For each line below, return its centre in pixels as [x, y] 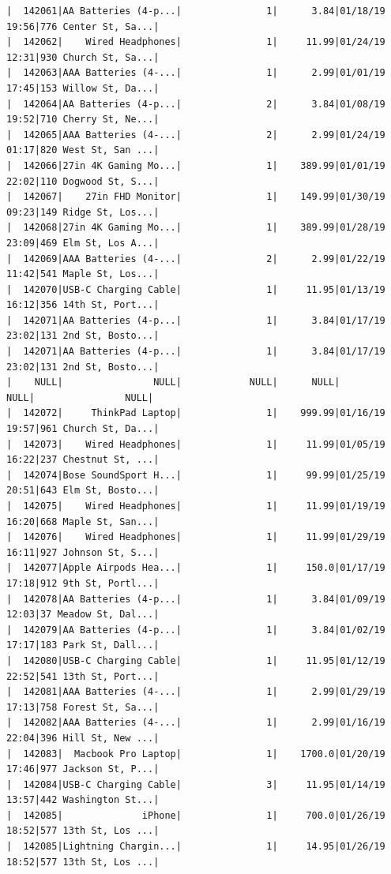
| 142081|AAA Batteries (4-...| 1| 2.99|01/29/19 [196, 692]
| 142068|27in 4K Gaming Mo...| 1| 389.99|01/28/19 [196, 228]
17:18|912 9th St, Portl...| [83, 583]
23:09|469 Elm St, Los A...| [83, 243]
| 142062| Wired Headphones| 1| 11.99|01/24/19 [196, 42]
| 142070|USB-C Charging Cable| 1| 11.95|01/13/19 [196, 289]
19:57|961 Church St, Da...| [83, 429]
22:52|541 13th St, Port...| [83, 676]
